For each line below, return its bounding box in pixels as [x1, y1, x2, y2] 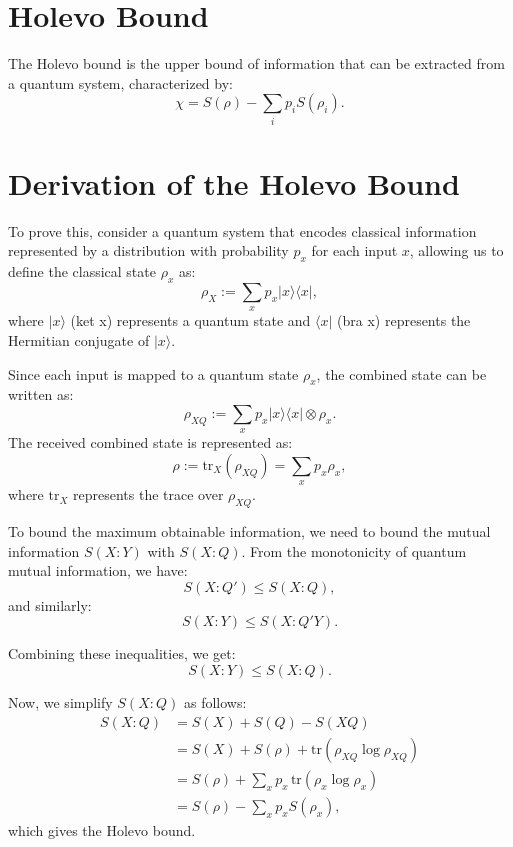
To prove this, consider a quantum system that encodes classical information [8, 220, 477, 241]
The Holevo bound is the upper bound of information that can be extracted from [8, 53, 505, 74]
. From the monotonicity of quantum [241, 540, 467, 561]
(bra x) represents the [337, 310, 471, 331]
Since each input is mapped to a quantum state [8, 363, 299, 384]
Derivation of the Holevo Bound [8, 162, 460, 203]
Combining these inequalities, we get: [8, 643, 236, 664]
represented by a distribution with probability [8, 240, 289, 261]
